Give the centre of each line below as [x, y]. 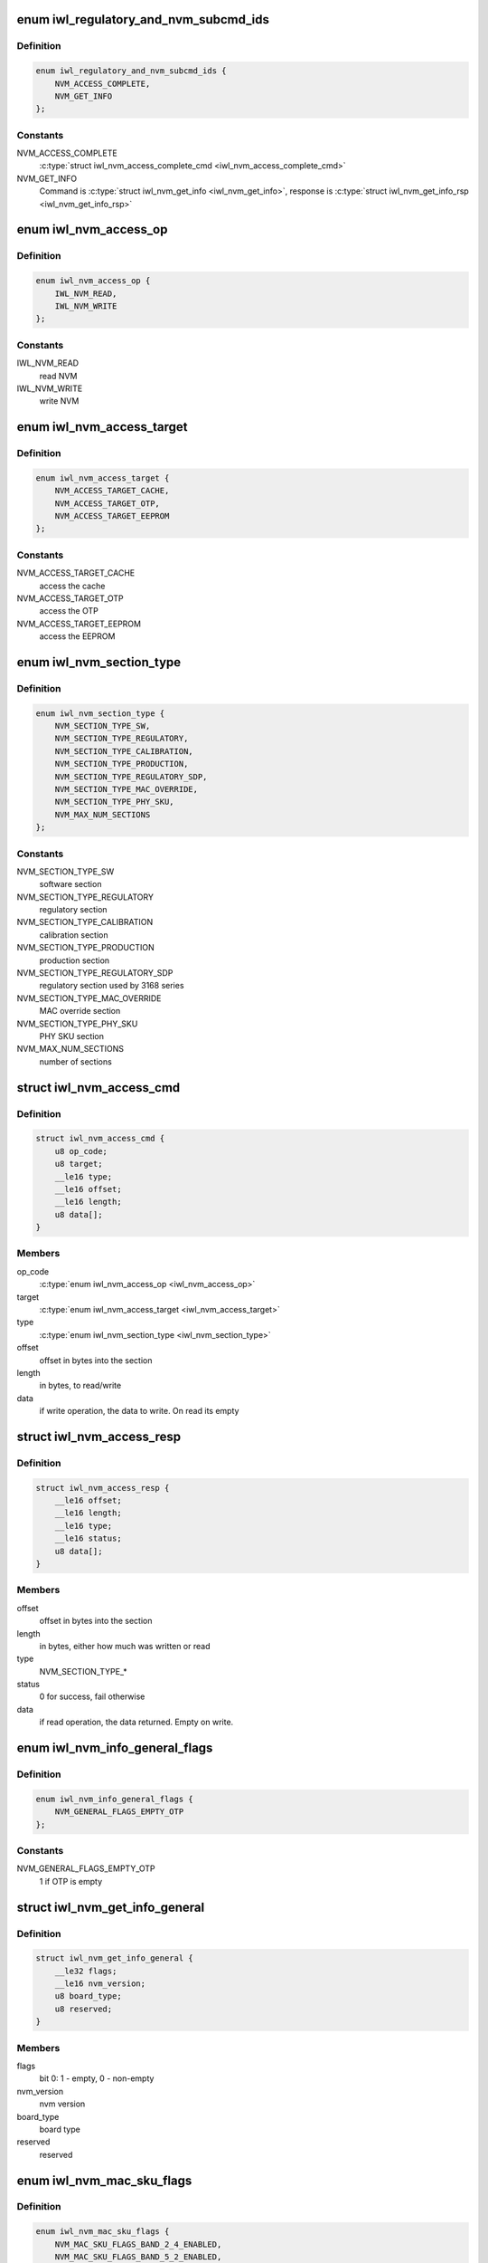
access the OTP [69, 611]
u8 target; [79, 1164]
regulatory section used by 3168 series [112, 986]
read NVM [58, 376]
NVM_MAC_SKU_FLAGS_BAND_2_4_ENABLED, [138, 2244]
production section [75, 960]
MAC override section [80, 1011]
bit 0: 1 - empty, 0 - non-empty [97, 2078]
